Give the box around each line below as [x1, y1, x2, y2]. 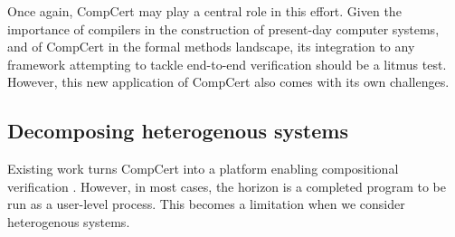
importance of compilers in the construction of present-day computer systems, [7, 19, 440, 38]
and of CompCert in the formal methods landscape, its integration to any [7, 37, 415, 56]
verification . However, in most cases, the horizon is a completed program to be [7, 176, 447, 195]
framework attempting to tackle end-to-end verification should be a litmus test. [7, 54, 447, 73]
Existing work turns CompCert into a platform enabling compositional [7, 159, 399, 178]
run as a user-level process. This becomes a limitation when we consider [7, 194, 405, 213]
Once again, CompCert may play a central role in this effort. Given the [7, 2, 402, 20]
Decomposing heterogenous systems [7, 117, 348, 145]
